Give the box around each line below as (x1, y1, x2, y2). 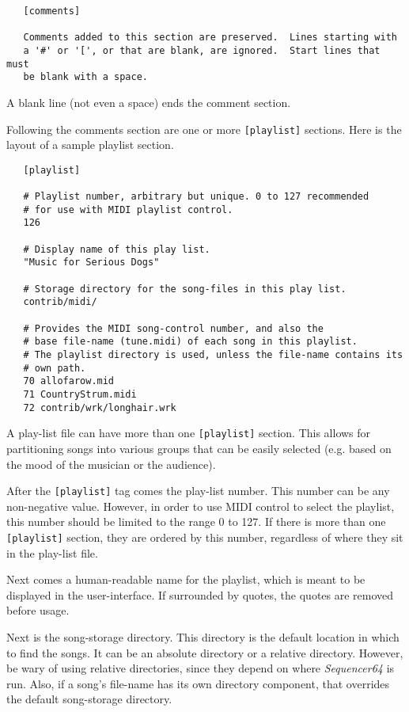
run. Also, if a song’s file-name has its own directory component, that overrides (6, 675, 390, 691)
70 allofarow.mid (23, 375, 115, 387)
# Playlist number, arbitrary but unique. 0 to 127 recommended (23, 191, 369, 203)
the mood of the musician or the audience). (6, 455, 216, 472)
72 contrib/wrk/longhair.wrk (23, 402, 176, 413)
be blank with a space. (23, 71, 148, 83)
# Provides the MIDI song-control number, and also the (23, 322, 324, 334)
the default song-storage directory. (6, 691, 172, 707)
